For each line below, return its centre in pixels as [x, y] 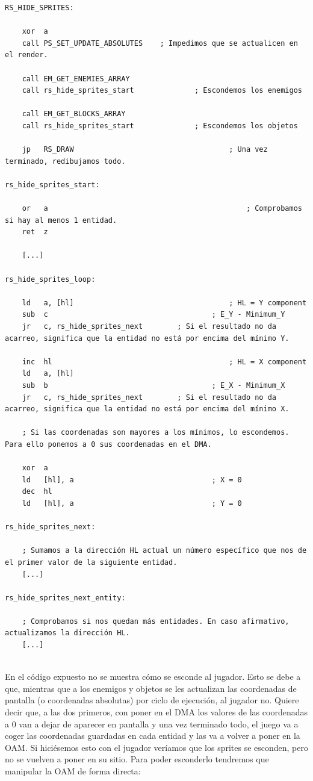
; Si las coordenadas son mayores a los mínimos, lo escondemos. [156, 433]
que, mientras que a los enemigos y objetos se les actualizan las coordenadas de [151, 688]
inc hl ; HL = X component [164, 362]
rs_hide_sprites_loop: [50, 279]
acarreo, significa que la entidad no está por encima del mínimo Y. [147, 338]
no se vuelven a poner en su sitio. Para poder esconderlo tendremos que [137, 759]
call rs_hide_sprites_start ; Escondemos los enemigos [162, 91]
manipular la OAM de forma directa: [73, 771]
